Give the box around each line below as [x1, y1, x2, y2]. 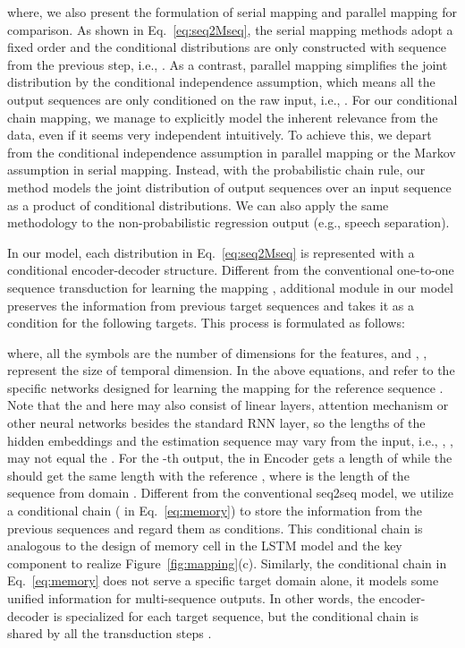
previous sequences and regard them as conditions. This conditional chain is [7, 518, 423, 537]
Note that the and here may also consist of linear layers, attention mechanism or [7, 396, 449, 414]
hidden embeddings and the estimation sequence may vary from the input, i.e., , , [7, 431, 453, 449]
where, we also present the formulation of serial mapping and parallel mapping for [7, 3, 457, 21]
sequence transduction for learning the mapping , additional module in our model [7, 277, 453, 296]
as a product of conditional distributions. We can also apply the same [7, 195, 389, 214]
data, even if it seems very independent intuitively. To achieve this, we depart [7, 125, 432, 144]
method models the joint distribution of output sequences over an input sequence [7, 177, 452, 196]
